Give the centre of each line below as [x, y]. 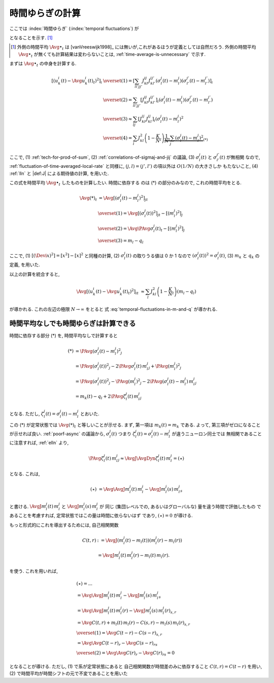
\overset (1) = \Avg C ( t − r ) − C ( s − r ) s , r [119, 633]
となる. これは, [25, 473]
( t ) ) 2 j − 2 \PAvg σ [117, 366]
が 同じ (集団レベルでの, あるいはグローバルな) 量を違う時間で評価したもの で [180, 507]
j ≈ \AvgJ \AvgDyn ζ [138, 459]
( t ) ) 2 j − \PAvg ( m [117, 381]
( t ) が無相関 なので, [240, 157]
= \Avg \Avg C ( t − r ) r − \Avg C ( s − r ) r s [117, 643]
